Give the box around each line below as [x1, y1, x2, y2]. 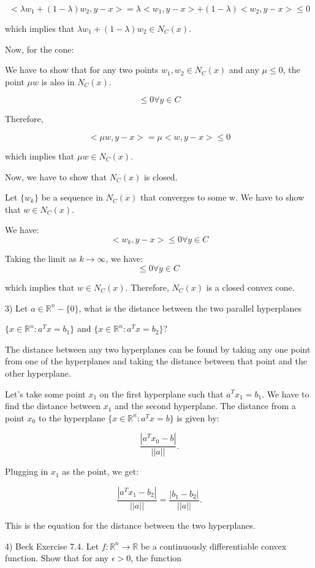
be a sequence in [41, 191, 104, 204]
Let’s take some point [5, 387, 86, 400]
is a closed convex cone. [206, 280, 295, 293]
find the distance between [5, 399, 101, 412]
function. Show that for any [5, 551, 109, 564]
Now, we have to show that [5, 170, 107, 183]
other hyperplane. [5, 366, 71, 379]
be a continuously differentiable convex [140, 539, 287, 552]
